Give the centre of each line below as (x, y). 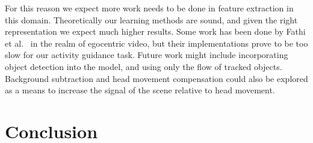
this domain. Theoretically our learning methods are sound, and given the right (151, 19)
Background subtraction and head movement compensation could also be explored (156, 78)
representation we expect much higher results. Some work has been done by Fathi (155, 31)
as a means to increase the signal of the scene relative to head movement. (140, 90)
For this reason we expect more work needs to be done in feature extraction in (149, 8)
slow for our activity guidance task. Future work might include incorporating (147, 55)
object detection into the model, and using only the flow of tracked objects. (144, 66)
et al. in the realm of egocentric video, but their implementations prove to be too (156, 43)
